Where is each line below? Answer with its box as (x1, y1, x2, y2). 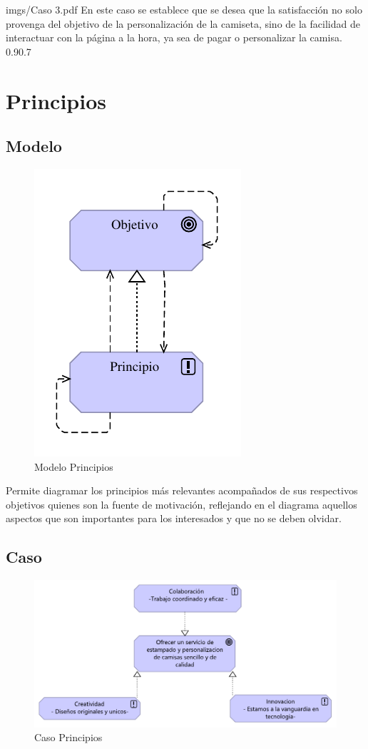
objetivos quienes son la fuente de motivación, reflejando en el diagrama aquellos (6, 496, 357, 511)
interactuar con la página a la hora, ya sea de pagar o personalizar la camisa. (6, 30, 342, 45)
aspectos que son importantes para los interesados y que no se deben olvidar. (6, 511, 342, 526)
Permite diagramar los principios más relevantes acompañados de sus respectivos (6, 483, 358, 498)
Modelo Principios (34, 459, 113, 474)
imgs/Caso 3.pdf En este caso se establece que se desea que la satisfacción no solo (6, 2, 362, 16)
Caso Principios (34, 730, 103, 745)
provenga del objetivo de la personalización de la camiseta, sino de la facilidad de (6, 16, 360, 31)
